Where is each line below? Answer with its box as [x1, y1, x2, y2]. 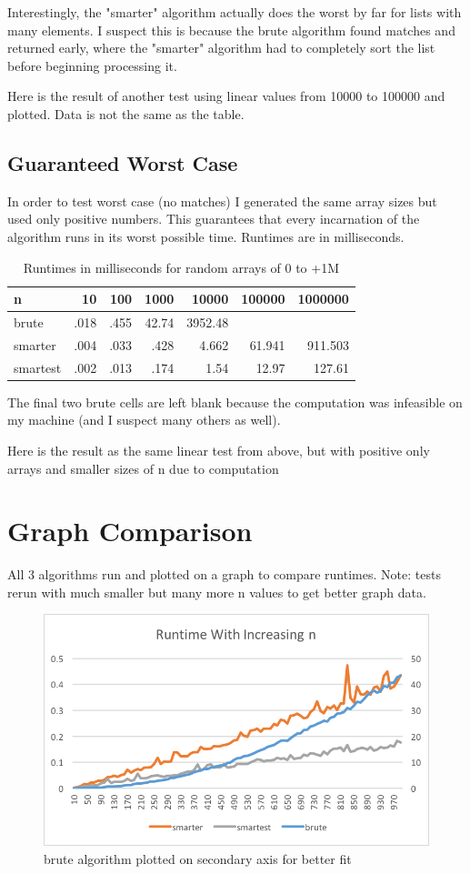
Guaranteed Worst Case [7, 148, 238, 176]
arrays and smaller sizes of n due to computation [7, 458, 279, 477]
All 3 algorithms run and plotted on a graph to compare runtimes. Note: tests [7, 565, 441, 584]
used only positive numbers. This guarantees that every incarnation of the [7, 209, 420, 228]
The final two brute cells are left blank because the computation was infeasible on [7, 392, 463, 411]
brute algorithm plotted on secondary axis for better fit [44, 849, 352, 868]
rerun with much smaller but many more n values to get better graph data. [7, 582, 426, 601]
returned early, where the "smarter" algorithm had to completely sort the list [7, 38, 435, 57]
